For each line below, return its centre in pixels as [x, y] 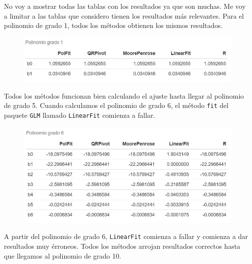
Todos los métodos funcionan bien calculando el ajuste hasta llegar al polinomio [124, 95]
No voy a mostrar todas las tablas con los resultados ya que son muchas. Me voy [125, 6]
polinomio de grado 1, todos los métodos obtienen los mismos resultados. [113, 25]
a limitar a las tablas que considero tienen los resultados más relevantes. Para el [124, 15]
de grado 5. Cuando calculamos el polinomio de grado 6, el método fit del [116, 105]
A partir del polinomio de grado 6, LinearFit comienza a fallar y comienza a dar [126, 236]
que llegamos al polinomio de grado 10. [63, 255]
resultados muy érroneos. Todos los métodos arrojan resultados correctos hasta [122, 246]
